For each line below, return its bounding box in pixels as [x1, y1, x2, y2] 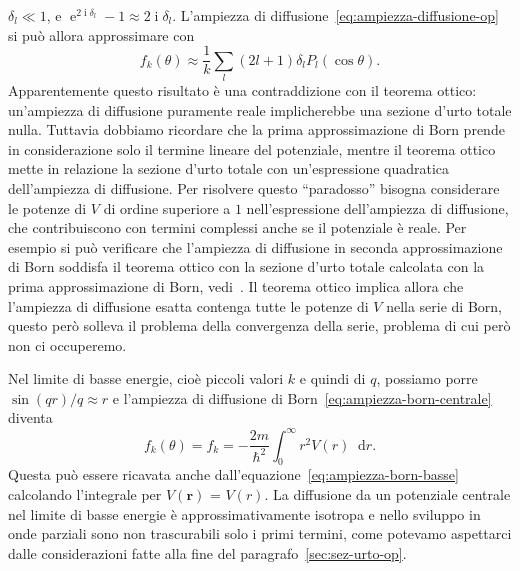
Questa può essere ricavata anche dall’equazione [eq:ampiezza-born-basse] [8, 464, 459, 485]
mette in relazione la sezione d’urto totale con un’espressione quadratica [8, 158, 450, 179]
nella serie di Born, [386, 295, 502, 316]
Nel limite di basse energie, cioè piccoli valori [8, 368, 284, 389]
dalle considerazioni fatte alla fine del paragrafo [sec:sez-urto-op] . [8, 542, 407, 563]
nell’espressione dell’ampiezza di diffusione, [246, 197, 509, 218]
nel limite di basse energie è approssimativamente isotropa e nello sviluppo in [8, 503, 481, 524]
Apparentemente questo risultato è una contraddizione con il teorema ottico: [8, 79, 477, 100]
